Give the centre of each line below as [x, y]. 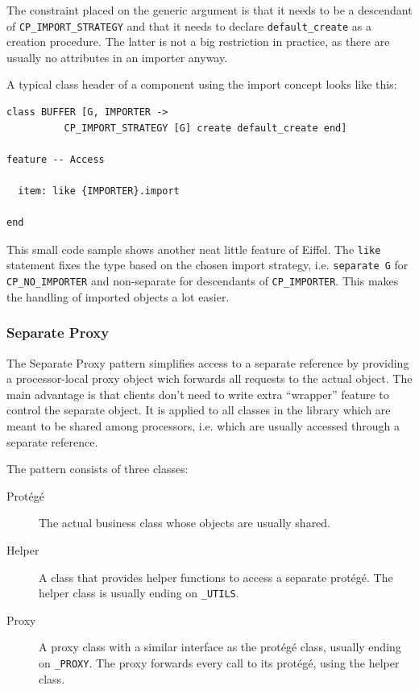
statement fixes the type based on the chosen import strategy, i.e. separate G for [207, 265]
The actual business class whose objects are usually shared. [185, 523]
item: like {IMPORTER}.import [99, 191]
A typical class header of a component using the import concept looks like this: [202, 84]
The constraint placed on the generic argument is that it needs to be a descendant [209, 10]
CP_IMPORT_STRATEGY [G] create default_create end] [205, 128]
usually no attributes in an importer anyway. [117, 57]
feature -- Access [56, 159]
